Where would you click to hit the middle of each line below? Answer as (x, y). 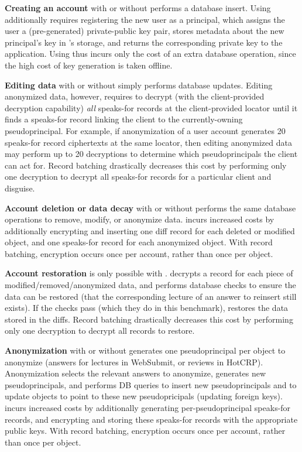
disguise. (20, 188)
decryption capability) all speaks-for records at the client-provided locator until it (151, 107)
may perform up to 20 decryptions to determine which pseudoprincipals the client (151, 154)
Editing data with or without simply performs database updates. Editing (139, 85)
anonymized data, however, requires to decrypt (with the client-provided (135, 96)
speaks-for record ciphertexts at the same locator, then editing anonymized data (148, 142)
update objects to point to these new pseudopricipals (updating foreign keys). (144, 396)
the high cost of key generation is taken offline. (89, 65)
